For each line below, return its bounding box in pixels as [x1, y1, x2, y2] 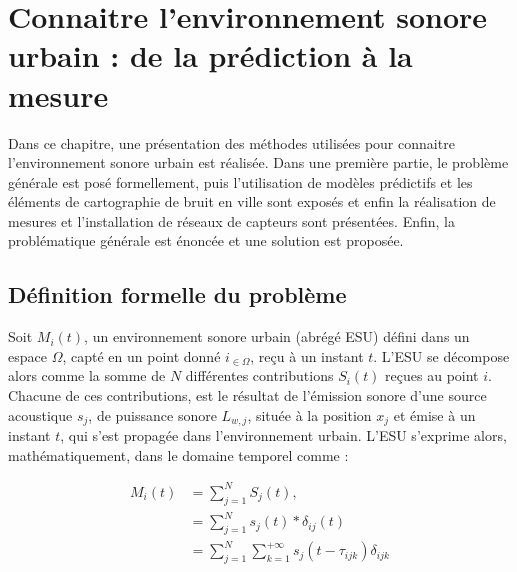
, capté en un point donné [62, 345, 221, 366]
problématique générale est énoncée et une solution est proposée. [8, 230, 404, 251]
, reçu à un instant [250, 345, 364, 366]
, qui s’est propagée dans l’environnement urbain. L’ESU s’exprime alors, [60, 425, 507, 446]
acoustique [8, 404, 73, 425]
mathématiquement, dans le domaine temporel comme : [8, 444, 349, 465]
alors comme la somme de [8, 365, 166, 386]
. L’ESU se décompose [373, 345, 510, 366]
